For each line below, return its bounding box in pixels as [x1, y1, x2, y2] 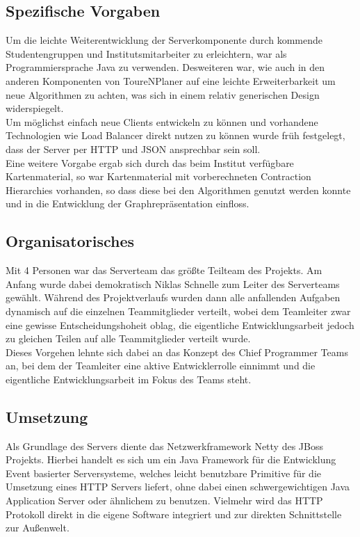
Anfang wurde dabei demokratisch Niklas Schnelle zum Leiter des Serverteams [6, 276, 340, 291]
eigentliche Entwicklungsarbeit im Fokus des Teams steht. [6, 371, 252, 386]
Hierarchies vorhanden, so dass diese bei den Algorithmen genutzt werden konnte [6, 182, 351, 197]
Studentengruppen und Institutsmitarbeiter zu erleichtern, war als [6, 46, 287, 61]
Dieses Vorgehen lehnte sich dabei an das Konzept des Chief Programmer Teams [6, 344, 348, 359]
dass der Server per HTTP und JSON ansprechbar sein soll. [6, 141, 261, 156]
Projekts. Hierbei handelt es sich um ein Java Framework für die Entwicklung [6, 452, 336, 467]
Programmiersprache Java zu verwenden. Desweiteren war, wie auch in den [6, 60, 325, 74]
